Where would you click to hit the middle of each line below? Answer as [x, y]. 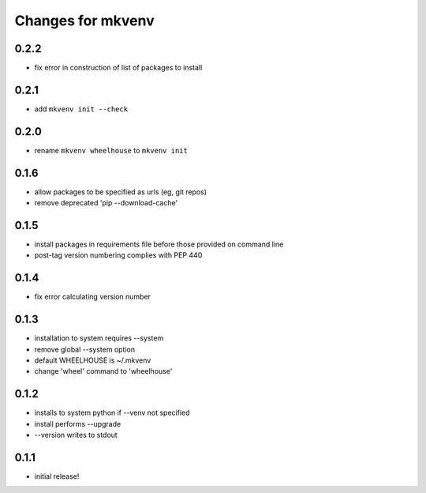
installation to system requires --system [99, 338]
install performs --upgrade [78, 423]
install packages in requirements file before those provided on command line [159, 244]
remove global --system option [85, 349]
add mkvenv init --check [81, 109]
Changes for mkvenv [84, 21]
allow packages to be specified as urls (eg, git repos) [121, 192]
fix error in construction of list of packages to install [118, 68]
